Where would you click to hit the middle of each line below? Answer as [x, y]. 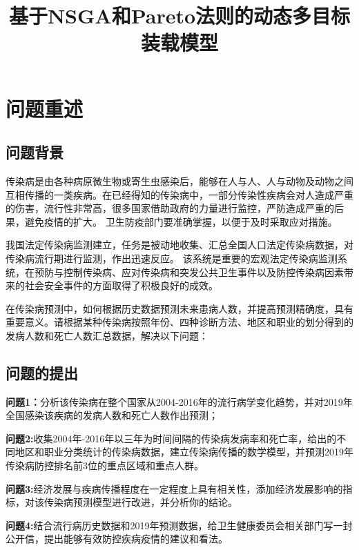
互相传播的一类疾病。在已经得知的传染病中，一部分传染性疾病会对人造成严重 [179, 194]
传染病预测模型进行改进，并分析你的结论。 [140, 502]
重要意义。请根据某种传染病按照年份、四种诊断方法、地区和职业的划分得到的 [179, 322]
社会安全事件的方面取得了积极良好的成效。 [121, 285]
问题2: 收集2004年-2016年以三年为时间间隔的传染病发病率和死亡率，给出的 [171, 438]
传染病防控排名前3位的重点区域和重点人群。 [105, 465]
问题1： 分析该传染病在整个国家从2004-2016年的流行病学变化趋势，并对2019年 [179, 401]
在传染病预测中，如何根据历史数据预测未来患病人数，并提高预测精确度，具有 [179, 308]
